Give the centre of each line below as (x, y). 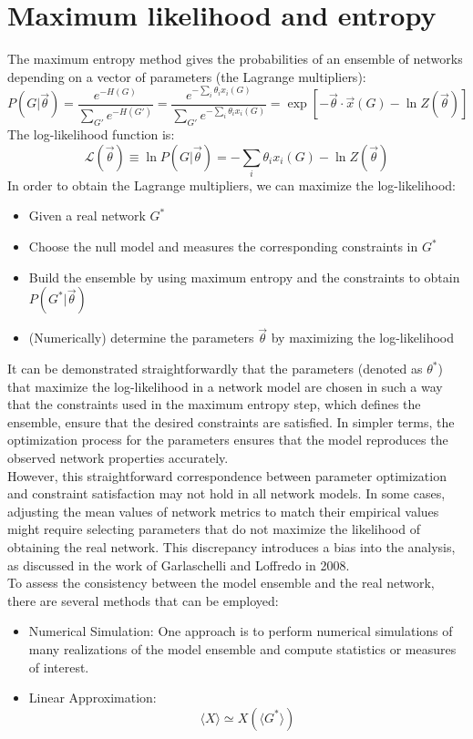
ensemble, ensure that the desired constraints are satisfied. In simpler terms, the (231, 421)
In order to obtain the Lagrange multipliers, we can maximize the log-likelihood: (231, 185)
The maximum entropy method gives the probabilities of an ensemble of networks (235, 59)
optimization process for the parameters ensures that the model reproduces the (228, 440)
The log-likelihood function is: (91, 133)
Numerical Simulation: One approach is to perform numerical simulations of (241, 631)
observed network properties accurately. (118, 458)
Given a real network (87, 216)
